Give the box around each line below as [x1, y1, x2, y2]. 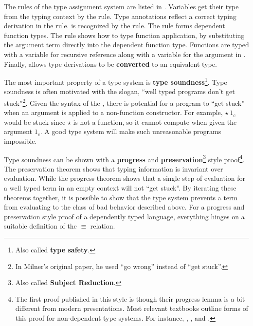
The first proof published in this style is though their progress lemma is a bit [15, 293, 245, 304]
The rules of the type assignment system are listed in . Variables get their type [4, 1, 239, 11]
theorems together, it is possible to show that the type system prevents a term [4, 192, 238, 202]
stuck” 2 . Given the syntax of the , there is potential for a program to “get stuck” [4, 96, 245, 108]
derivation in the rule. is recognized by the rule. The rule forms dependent [4, 20, 225, 31]
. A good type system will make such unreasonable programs [40, 126, 221, 136]
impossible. [4, 136, 37, 146]
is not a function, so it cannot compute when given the [73, 116, 237, 127]
